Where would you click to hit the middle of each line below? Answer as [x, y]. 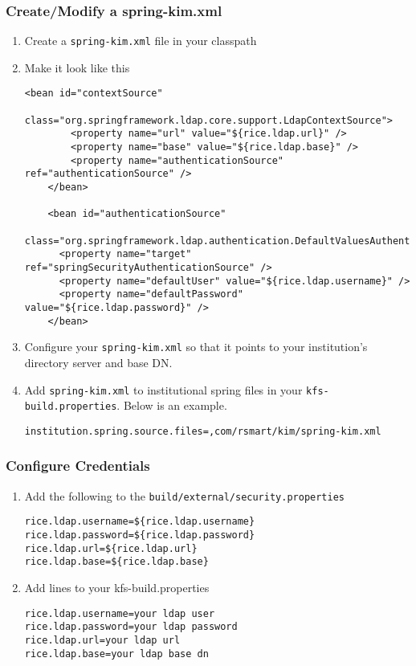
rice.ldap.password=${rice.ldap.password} [140, 535]
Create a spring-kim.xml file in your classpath [141, 41]
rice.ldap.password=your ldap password [131, 627]
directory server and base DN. [98, 362]
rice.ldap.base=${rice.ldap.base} [116, 562]
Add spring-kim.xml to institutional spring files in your [163, 389]
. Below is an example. [172, 405]
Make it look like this [77, 67]
